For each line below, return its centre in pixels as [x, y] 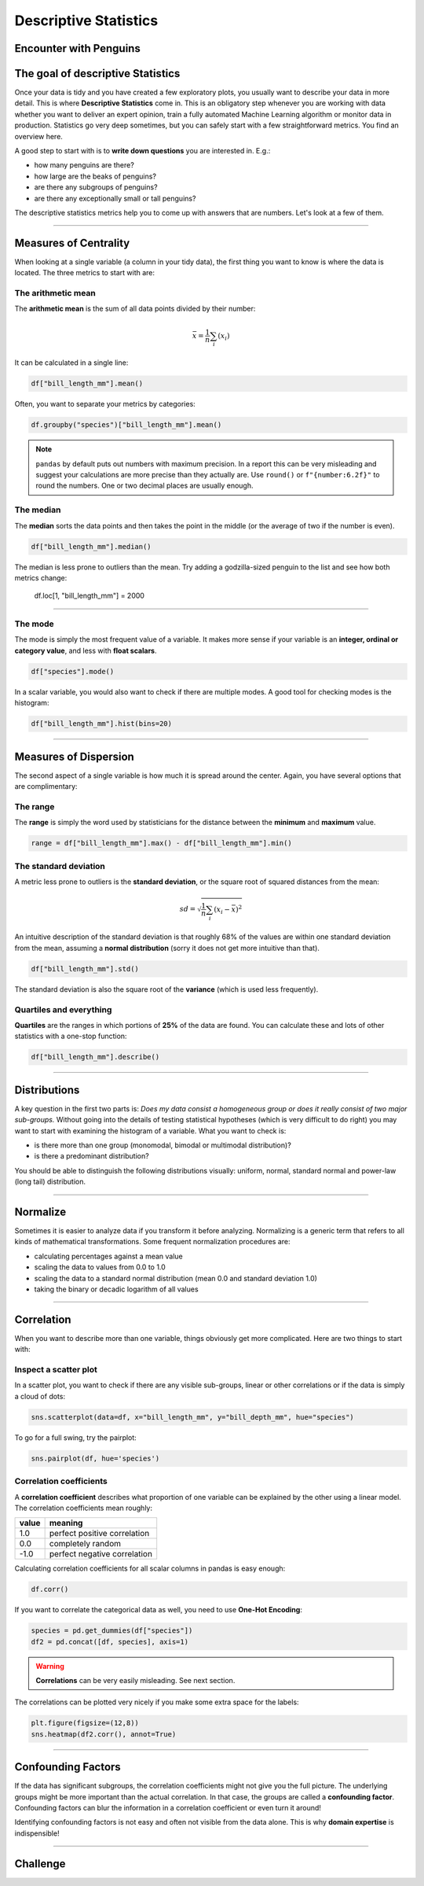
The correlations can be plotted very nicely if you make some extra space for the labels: [157, 1702]
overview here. [38, 136]
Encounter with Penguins [77, 48]
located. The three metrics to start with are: [85, 273]
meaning [66, 1523]
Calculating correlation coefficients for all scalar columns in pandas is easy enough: [150, 1568]
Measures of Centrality [72, 243]
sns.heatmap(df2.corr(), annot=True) [104, 1734]
